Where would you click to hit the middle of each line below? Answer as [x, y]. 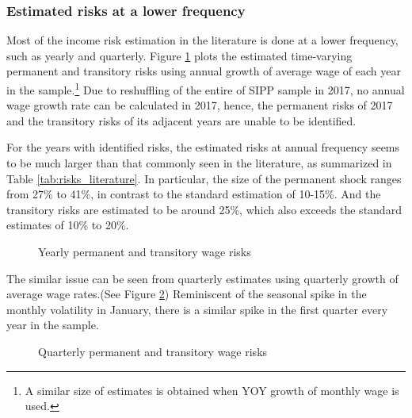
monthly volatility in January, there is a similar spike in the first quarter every [197, 309]
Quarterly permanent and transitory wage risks [153, 351]
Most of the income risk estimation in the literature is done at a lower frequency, [202, 40]
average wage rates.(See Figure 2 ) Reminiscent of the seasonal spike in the [187, 294]
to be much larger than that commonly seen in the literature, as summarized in [199, 163]
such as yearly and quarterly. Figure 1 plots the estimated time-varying [179, 55]
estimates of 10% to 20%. [68, 225]
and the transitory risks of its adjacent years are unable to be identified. [181, 120]
